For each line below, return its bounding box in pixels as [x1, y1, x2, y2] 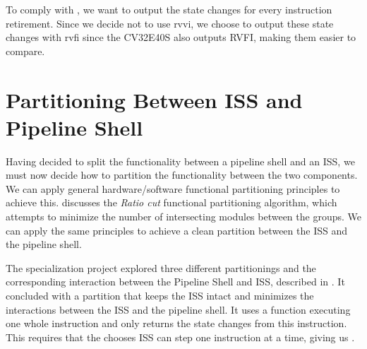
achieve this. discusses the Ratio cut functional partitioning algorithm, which [6, 195, 337, 210]
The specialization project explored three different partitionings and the [6, 260, 316, 275]
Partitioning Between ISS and [6, 85, 303, 114]
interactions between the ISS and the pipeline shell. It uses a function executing [6, 302, 351, 317]
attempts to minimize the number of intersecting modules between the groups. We [6, 209, 361, 224]
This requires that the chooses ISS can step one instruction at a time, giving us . [6, 329, 355, 344]
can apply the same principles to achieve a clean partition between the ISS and [6, 223, 347, 237]
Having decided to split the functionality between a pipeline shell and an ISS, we [6, 153, 355, 168]
